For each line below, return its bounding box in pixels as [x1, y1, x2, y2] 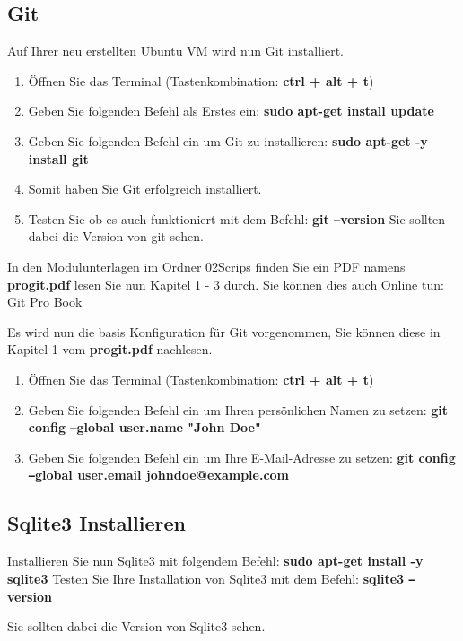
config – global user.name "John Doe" [28, 418, 261, 437]
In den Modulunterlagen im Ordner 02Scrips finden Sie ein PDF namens [7, 257, 406, 276]
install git [28, 149, 89, 168]
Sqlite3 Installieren [7, 509, 186, 537]
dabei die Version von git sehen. [28, 227, 204, 246]
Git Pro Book [7, 292, 83, 311]
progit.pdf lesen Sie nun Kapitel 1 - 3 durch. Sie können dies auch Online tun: [7, 274, 444, 293]
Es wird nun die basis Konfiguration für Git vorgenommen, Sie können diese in [7, 322, 441, 341]
